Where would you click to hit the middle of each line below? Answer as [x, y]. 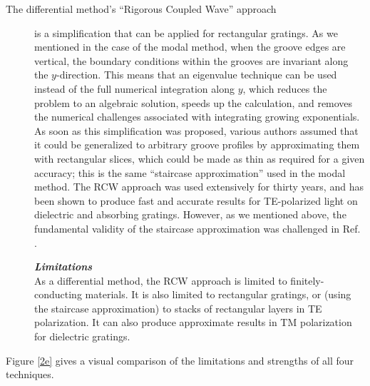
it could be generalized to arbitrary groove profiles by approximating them [197, 144]
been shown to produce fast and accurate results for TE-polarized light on [196, 200]
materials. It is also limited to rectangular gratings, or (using [218, 294]
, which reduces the [285, 88]
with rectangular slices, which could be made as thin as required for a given [200, 158]
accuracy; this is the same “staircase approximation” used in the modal [190, 172]
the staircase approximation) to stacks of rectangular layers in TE [178, 308]
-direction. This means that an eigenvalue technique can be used [196, 75]
